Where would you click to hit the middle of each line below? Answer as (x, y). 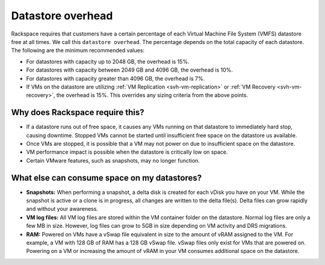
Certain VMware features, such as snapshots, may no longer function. (113, 160)
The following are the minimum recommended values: (78, 51)
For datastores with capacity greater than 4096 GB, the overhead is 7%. (116, 78)
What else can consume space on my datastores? (106, 178)
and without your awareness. (62, 209)
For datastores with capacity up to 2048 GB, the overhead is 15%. (108, 61)
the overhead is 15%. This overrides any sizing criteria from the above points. (152, 95)
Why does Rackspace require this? (78, 112)
